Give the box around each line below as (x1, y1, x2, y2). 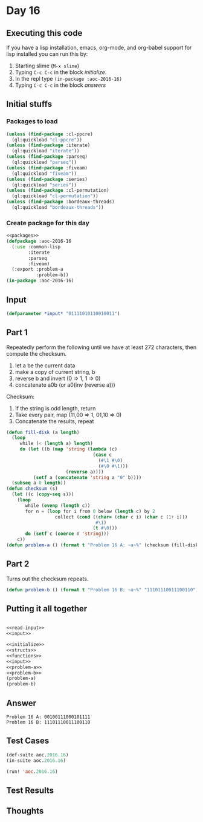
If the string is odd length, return (14, 404, 96, 412)
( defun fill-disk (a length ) (6, 429, 80, 435)
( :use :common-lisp (11, 243, 61, 250)
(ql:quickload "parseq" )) (11, 159, 77, 166)
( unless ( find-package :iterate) (6, 142, 91, 149)
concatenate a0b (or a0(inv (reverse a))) (14, 381, 116, 389)
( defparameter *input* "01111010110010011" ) (6, 310, 120, 316)
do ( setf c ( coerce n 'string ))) (25, 531, 110, 537)
